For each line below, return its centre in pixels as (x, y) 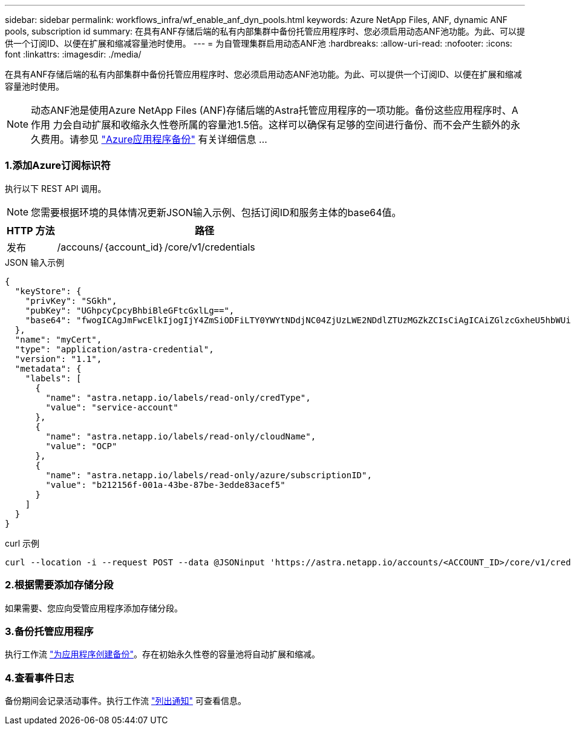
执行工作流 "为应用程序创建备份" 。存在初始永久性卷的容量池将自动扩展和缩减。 (162, 654)
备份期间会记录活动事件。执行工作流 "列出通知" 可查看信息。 (126, 701)
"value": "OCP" (81, 446)
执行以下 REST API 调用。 (56, 188)
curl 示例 (22, 543)
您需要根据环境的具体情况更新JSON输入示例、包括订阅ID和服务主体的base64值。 (216, 212)
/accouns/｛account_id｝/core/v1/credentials (156, 247)
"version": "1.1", (58, 359)
